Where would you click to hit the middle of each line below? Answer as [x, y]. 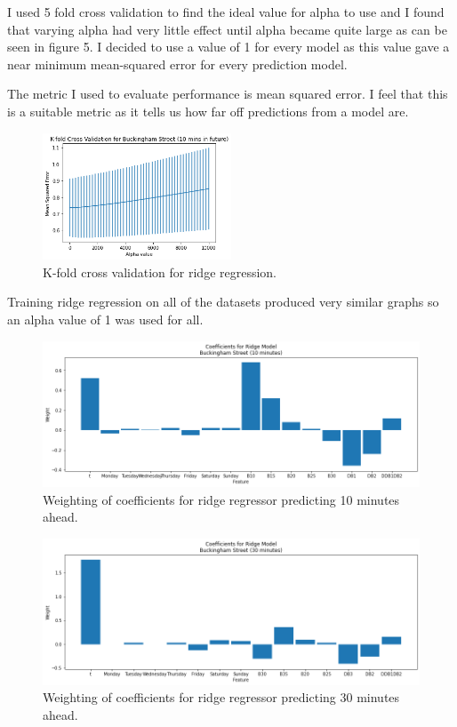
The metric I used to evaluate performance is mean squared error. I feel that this [228, 94]
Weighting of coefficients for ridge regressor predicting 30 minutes [221, 697]
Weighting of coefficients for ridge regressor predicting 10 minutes [221, 499]
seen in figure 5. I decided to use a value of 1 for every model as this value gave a [228, 47]
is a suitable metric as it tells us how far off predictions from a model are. [208, 111]
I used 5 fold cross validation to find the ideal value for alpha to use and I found [226, 12]
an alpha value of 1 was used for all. [105, 320]
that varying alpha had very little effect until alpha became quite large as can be [227, 29]
